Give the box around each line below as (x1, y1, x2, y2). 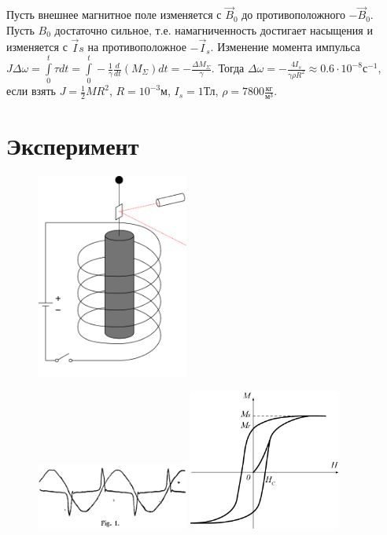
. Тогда (211, 60, 245, 76)
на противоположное (87, 38, 186, 55)
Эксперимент (6, 129, 139, 161)
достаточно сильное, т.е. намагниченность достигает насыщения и (54, 21, 373, 38)
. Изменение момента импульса (210, 38, 360, 55)
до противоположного (241, 6, 345, 23)
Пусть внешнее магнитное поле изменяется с (6, 6, 222, 23)
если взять (6, 82, 56, 99)
